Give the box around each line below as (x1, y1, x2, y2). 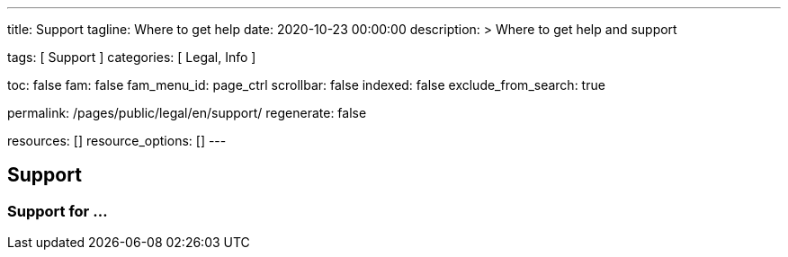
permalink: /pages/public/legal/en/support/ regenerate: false (7, 105, 367, 120)
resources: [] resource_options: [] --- (7, 133, 227, 148)
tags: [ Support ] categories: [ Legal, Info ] (7, 49, 256, 65)
